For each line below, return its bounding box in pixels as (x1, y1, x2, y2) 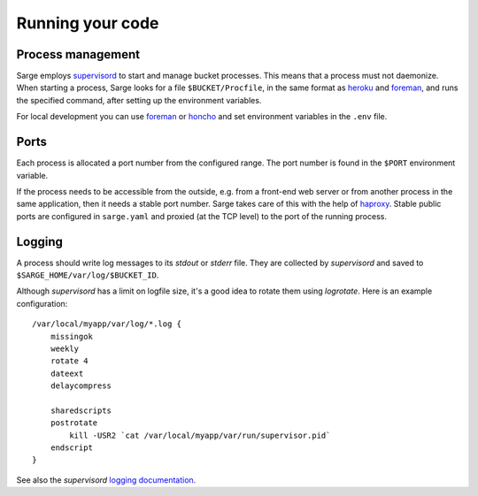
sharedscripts (50, 405, 112, 416)
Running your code (16, 13, 159, 33)
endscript (50, 443, 93, 453)
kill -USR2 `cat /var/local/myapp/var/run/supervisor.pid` (69, 430, 331, 440)
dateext (50, 368, 84, 378)
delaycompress (50, 381, 112, 391)
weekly (50, 343, 80, 354)
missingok (50, 332, 93, 341)
